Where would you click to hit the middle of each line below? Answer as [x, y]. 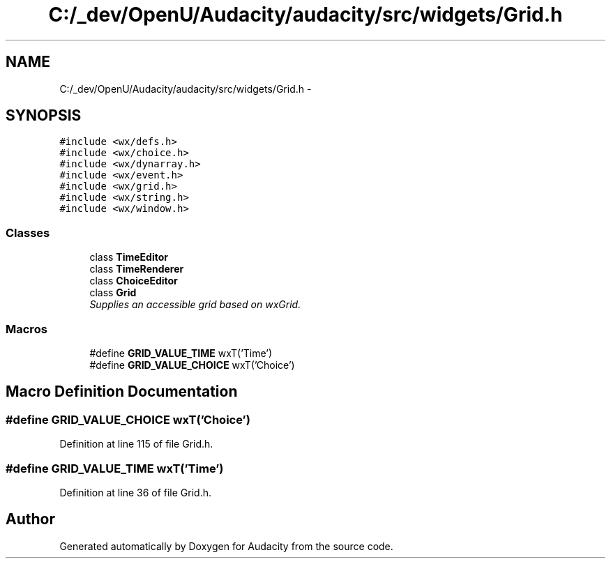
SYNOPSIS [44, 116]
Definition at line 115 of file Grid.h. [136, 444]
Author [30, 519]
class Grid [113, 293]
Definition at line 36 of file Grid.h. [135, 492]
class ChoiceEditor [134, 281]
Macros [27, 329]
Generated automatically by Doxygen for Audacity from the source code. [226, 546]
